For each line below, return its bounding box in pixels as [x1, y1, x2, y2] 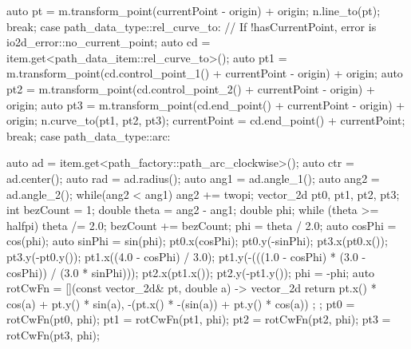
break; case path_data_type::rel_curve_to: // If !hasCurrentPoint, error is [6, 18, 377, 34]
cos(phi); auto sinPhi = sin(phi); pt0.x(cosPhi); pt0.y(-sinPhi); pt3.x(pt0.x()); [6, 232, 388, 249]
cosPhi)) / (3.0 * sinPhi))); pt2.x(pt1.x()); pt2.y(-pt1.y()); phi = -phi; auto [6, 264, 375, 280]
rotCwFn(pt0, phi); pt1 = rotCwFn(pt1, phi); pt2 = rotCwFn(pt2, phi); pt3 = [6, 311, 391, 327]
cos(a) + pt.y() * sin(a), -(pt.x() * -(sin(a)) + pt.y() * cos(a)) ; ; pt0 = [6, 295, 355, 311]
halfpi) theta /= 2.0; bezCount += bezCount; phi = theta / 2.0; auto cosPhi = [6, 216, 397, 233]
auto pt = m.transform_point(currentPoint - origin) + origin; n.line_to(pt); [6, 2, 381, 18]
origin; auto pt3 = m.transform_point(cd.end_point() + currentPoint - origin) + [6, 96, 405, 113]
